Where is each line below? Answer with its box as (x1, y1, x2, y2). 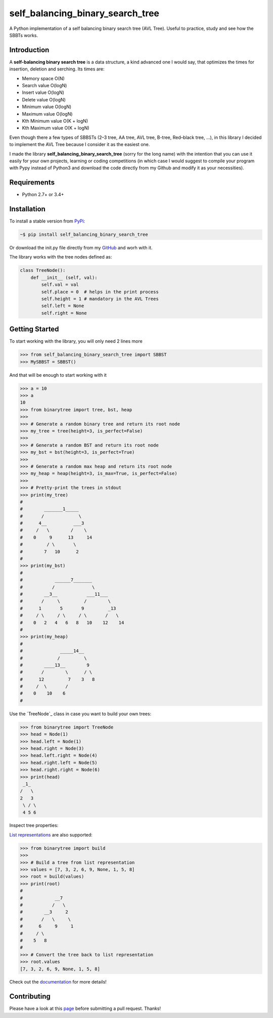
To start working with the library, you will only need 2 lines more (9, 338, 143, 344)
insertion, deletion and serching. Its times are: (9, 66, 105, 72)
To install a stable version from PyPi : (9, 218, 85, 224)
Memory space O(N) (22, 75, 65, 81)
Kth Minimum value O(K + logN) (22, 118, 88, 124)
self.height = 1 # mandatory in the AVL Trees (41, 296, 159, 302)
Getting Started (9, 325, 59, 334)
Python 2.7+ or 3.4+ (22, 192, 64, 198)
